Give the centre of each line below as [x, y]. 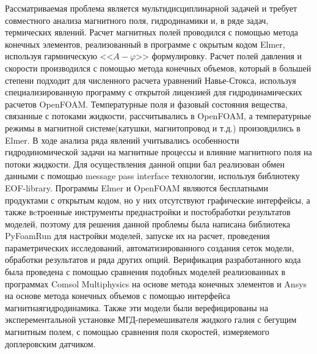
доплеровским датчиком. [50, 343]
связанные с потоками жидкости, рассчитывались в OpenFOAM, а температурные [158, 116]
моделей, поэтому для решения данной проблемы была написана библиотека [148, 223]
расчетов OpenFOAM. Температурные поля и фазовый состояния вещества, [146, 104]
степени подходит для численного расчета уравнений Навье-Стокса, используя [151, 80]
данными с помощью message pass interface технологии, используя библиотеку [152, 176]
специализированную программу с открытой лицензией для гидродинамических [154, 92]
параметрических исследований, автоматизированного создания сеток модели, [150, 247]
